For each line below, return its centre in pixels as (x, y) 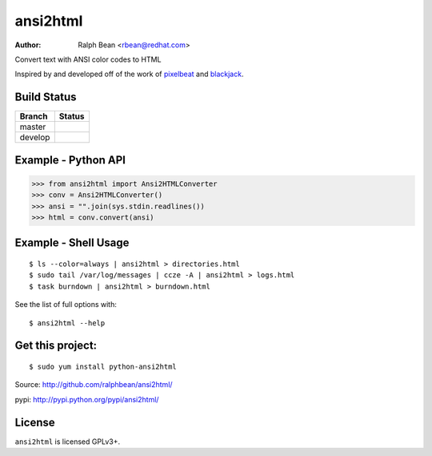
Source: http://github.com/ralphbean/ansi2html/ (94, 385)
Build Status (46, 97)
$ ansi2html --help (67, 323)
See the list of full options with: (66, 305)
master (33, 127)
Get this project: (56, 346)
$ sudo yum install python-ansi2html (103, 366)
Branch (34, 116)
